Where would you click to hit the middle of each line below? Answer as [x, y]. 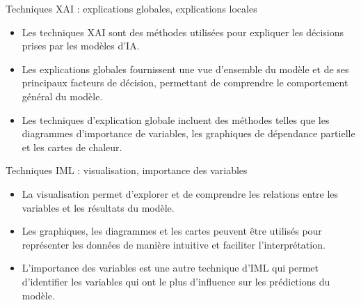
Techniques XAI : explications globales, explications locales [131, 8]
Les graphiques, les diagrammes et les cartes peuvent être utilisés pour [172, 231]
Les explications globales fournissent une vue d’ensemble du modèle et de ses [185, 69]
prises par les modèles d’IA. [81, 46]
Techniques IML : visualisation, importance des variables [127, 170]
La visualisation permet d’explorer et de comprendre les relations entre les [180, 193]
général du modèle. [62, 96]
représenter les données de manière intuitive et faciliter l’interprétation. [174, 244]
